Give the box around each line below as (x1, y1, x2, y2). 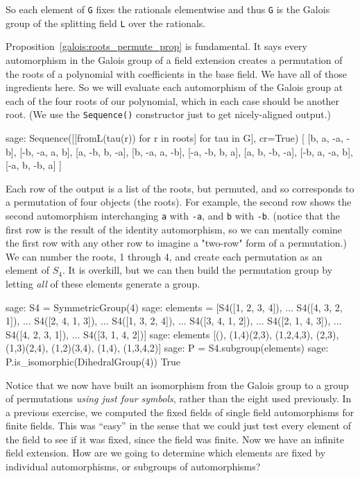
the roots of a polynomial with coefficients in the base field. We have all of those (6, 66, 347, 81)
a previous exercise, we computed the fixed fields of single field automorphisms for (6, 404, 354, 419)
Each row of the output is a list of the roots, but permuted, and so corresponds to (6, 181, 354, 195)
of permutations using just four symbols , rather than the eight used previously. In (6, 391, 352, 406)
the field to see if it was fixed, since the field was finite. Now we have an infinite (6, 431, 344, 446)
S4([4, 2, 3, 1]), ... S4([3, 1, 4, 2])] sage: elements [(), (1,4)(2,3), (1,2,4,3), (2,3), (6, 327, 339, 341)
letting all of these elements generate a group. (6, 276, 200, 290)
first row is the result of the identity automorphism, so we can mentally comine (6, 222, 343, 236)
